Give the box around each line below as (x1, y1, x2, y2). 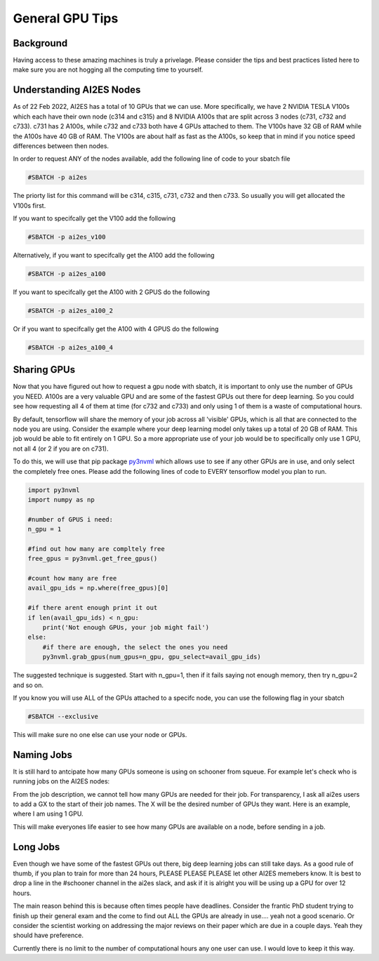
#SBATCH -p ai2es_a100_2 (27, 306, 114, 314)
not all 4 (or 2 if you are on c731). (13, 444, 109, 453)
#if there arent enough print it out (27, 604, 158, 612)
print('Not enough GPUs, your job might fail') (42, 623, 210, 632)
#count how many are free (27, 574, 117, 583)
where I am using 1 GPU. (13, 809, 84, 818)
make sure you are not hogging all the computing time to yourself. (13, 65, 204, 74)
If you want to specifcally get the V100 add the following (13, 214, 175, 223)
